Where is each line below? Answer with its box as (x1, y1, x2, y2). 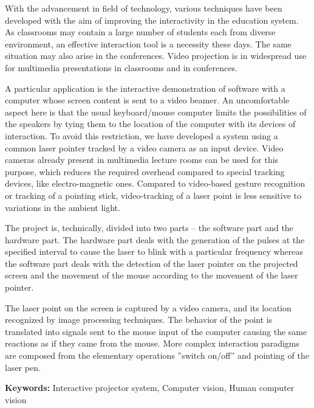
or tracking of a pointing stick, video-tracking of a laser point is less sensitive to (5, 188, 301, 201)
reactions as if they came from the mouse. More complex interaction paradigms (5, 337, 300, 350)
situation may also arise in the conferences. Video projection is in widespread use (5, 49, 307, 62)
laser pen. (5, 361, 41, 373)
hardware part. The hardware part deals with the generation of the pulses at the (5, 233, 305, 246)
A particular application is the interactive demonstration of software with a (5, 81, 285, 94)
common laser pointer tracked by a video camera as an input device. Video (5, 141, 284, 154)
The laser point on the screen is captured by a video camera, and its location (5, 301, 292, 314)
